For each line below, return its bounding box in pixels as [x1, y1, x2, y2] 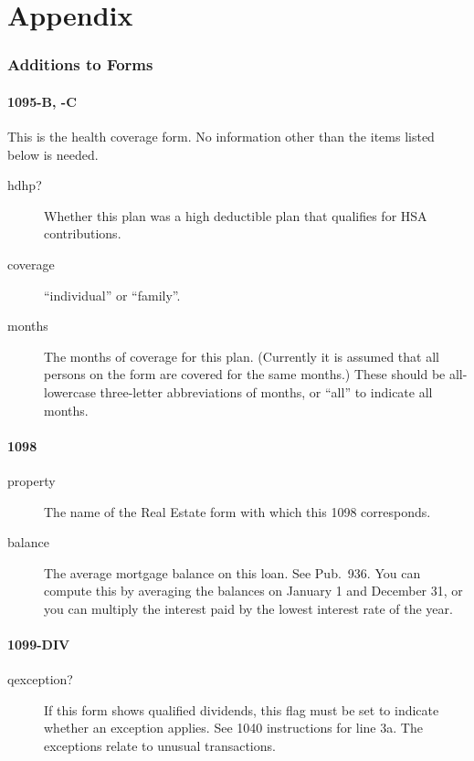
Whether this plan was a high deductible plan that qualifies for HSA [44, 206, 427, 225]
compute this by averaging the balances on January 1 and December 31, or [44, 581, 463, 600]
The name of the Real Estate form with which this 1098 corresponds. [44, 502, 431, 521]
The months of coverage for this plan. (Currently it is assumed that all [44, 346, 439, 365]
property [7, 470, 56, 490]
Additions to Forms [7, 53, 153, 76]
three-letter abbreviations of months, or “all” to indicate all [100, 382, 433, 401]
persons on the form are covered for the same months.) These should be [44, 365, 446, 384]
